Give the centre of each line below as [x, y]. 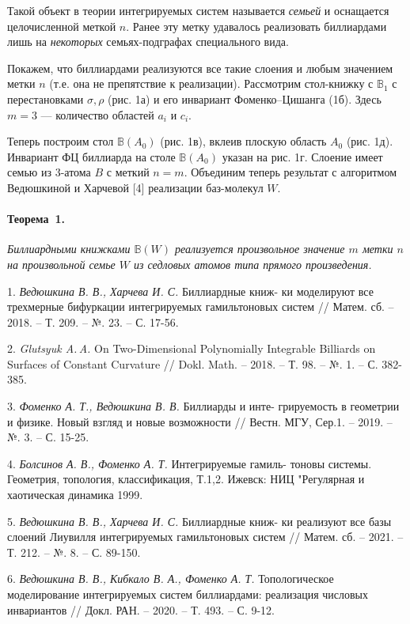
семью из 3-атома [49, 172]
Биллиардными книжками [69, 249]
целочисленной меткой [62, 26]
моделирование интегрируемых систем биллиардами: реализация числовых [188, 594]
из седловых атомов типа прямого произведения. [253, 264]
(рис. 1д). [370, 141]
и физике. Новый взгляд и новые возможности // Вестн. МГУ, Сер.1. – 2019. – [200, 421]
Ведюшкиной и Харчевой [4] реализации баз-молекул [135, 187]
